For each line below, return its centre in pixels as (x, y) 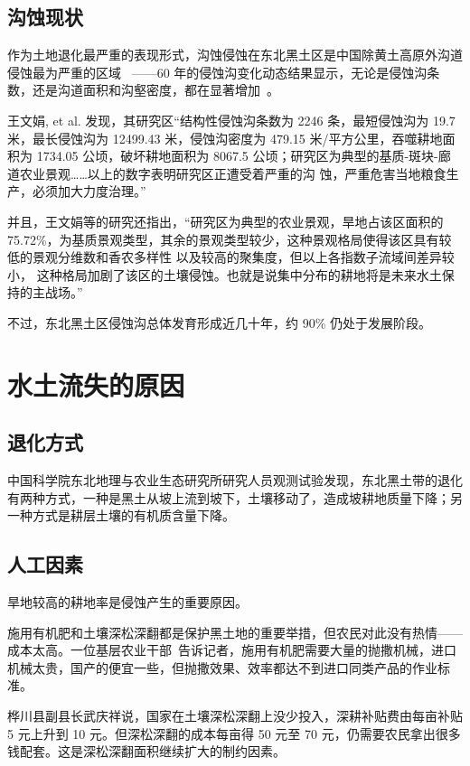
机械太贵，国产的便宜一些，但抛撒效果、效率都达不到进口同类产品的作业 (222, 667)
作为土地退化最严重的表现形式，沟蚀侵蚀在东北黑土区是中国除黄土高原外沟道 (235, 55)
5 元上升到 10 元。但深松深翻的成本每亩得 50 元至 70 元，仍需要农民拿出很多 (234, 733)
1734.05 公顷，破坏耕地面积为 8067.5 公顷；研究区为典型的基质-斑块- (237, 156)
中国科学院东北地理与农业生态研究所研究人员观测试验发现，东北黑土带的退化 (235, 480)
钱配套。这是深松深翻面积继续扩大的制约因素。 (146, 751)
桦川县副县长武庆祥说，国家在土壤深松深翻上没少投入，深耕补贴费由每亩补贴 (235, 716)
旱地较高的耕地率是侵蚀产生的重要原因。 (127, 602)
